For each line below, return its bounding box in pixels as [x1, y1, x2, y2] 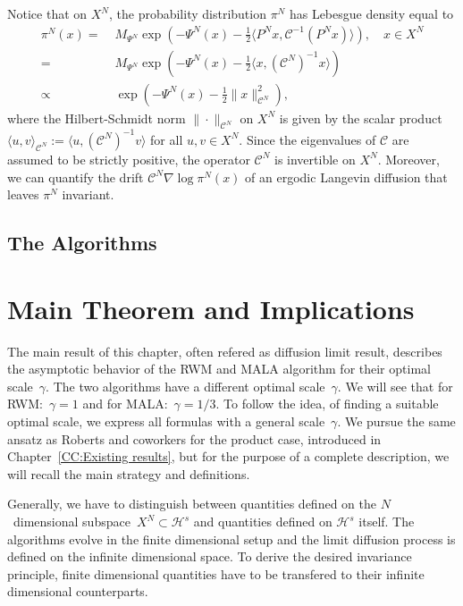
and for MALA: [82, 394, 168, 413]
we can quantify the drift [7, 167, 144, 186]
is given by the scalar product [279, 108, 442, 127]
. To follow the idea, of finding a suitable [215, 394, 439, 413]
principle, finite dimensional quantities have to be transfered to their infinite [7, 564, 425, 583]
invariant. [62, 185, 114, 204]
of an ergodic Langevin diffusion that [245, 167, 448, 186]
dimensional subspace [13, 512, 130, 531]
